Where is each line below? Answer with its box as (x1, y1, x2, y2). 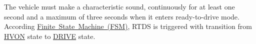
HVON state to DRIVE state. (4, 30, 95, 41)
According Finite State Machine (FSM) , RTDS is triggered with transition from (4, 21, 252, 31)
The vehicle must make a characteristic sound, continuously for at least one (4, 1, 235, 11)
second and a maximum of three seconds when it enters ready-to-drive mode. (4, 11, 239, 21)
